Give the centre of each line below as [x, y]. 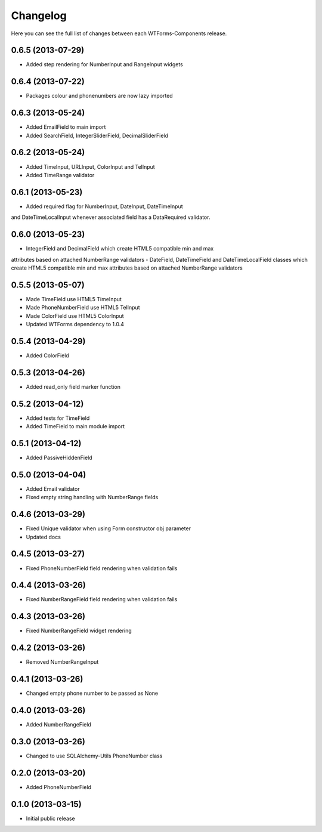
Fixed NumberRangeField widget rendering [79, 631]
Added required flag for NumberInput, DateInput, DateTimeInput [104, 206]
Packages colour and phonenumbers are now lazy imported [99, 96]
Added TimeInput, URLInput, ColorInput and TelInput [90, 166]
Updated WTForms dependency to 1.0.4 [75, 324]
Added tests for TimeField [58, 418]
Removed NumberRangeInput [62, 662]
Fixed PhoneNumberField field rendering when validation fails [102, 568]
